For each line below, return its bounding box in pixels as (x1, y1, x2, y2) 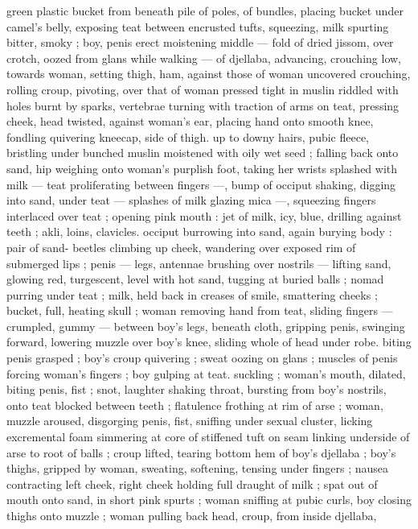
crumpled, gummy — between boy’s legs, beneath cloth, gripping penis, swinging (6, 317, 405, 334)
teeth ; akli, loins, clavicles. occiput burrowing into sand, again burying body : (6, 223, 392, 240)
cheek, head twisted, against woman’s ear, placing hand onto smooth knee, (6, 113, 374, 130)
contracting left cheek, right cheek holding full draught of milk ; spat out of (6, 475, 378, 492)
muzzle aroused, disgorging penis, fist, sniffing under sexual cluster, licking (6, 412, 373, 429)
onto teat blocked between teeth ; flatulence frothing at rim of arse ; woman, (6, 396, 383, 413)
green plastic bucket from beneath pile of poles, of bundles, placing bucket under (6, 2, 404, 19)
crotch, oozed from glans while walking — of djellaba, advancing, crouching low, (6, 49, 401, 66)
